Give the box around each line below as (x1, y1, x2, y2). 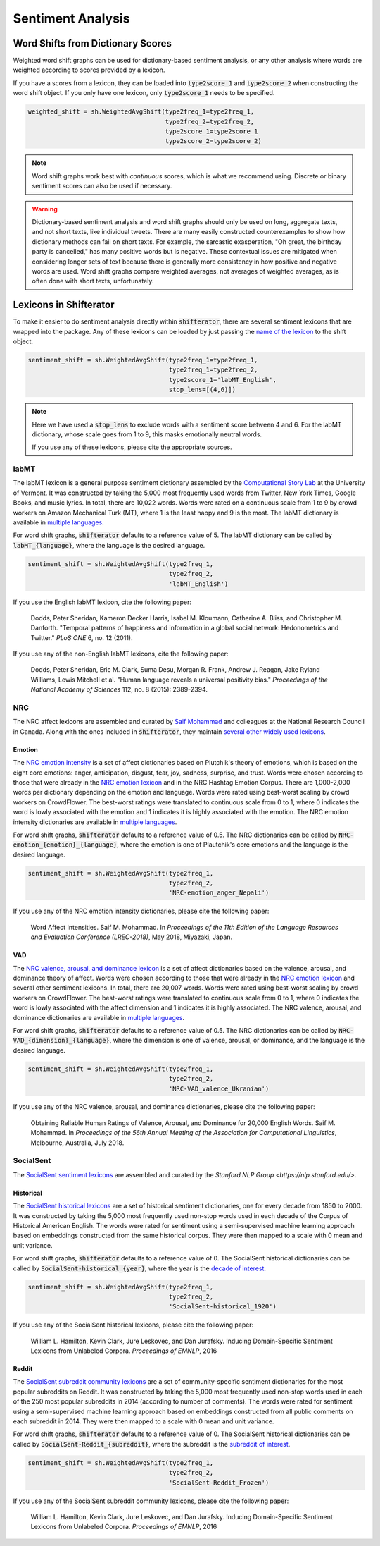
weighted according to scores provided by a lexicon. (13, 66, 165, 74)
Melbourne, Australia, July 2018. (30, 1139, 125, 1147)
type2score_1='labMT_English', (168, 376, 277, 384)
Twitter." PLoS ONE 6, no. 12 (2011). (30, 633, 133, 642)
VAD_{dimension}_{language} (13, 1036, 110, 1045)
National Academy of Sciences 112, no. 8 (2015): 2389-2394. (30, 685, 208, 694)
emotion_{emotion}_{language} (13, 841, 118, 849)
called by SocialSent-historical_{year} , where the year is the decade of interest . (13, 1264, 267, 1272)
